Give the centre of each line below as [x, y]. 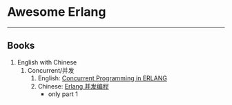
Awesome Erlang [57, 12]
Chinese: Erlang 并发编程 [73, 86]
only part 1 [63, 94]
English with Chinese [47, 62]
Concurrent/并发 [51, 70]
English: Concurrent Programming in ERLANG [103, 78]
